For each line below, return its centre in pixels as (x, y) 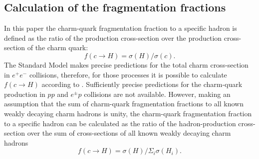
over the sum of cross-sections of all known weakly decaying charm (129, 133)
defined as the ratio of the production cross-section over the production (113, 38)
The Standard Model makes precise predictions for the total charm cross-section (126, 64)
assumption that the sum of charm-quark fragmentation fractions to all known (124, 104)
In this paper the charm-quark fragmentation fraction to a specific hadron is (121, 28)
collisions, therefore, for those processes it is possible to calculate (128, 74)
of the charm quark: (58, 47)
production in (25, 94)
